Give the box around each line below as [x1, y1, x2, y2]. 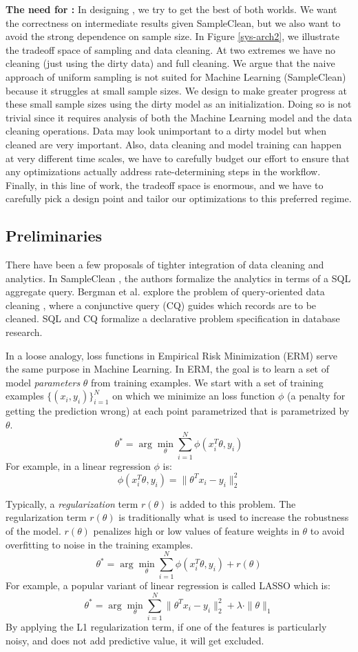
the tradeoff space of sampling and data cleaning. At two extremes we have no [6, 42, 335, 57]
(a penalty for [287, 388, 346, 403]
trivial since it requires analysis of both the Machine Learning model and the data [6, 110, 352, 124]
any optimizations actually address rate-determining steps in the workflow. [6, 164, 321, 179]
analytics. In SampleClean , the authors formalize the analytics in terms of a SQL [6, 270, 351, 285]
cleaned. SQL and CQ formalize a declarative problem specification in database [6, 311, 340, 326]
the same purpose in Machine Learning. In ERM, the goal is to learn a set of [6, 362, 329, 376]
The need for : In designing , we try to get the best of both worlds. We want [6, 2, 337, 16]
